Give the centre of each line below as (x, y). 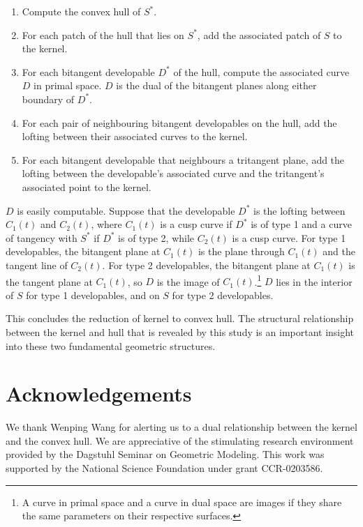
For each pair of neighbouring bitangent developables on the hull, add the (179, 122)
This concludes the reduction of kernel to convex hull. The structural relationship (180, 318)
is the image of (188, 281)
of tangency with (42, 237)
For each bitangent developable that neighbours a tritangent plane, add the (183, 159)
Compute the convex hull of (81, 11)
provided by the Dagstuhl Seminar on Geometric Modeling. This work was (165, 454)
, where (106, 224)
